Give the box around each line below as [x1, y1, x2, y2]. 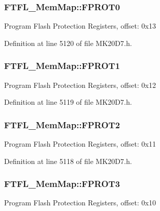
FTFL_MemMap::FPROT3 [4, 177, 120, 190]
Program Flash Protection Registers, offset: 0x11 [4, 138, 156, 149]
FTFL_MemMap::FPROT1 [4, 59, 120, 72]
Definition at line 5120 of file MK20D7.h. [4, 37, 132, 48]
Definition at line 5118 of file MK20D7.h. [4, 155, 132, 166]
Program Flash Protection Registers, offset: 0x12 [4, 79, 156, 90]
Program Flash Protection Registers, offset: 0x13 [4, 20, 156, 31]
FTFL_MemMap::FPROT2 [4, 118, 120, 131]
